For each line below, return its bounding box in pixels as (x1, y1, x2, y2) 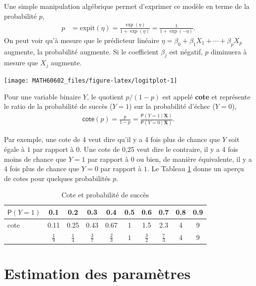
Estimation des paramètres (4, 263, 191, 284)
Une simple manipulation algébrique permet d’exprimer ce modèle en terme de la (4, 1, 250, 11)
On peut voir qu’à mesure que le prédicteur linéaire (4, 35, 160, 45)
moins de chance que (4, 153, 67, 164)
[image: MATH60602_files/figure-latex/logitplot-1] (4, 77, 177, 84)
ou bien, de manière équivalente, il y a (136, 153, 252, 164)
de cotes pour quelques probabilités (4, 173, 111, 183)
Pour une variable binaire (4, 91, 81, 101)
